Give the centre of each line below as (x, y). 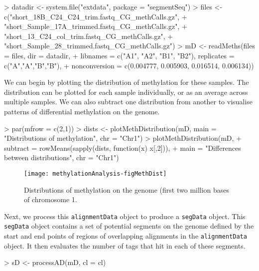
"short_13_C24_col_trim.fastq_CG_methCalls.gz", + (89, 36)
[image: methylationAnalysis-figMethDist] (95, 173)
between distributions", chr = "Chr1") (62, 157)
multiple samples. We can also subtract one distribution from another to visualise (128, 102)
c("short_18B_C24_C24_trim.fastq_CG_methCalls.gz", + (96, 16)
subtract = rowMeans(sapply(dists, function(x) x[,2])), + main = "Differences (123, 147)
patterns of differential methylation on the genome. (82, 111)
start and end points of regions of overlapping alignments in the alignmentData (126, 236)
